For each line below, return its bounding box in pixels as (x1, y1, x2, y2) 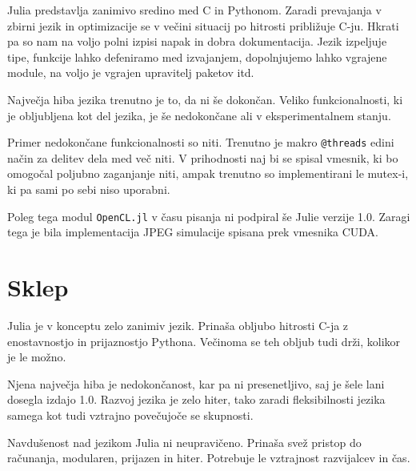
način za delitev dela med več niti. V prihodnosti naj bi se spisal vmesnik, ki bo (7, 149, 398, 166)
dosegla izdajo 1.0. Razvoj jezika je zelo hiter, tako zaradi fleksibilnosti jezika (7, 391, 386, 408)
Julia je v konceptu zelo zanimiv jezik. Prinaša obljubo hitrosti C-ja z (7, 316, 349, 333)
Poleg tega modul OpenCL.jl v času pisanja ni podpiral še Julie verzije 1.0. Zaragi (7, 207, 410, 224)
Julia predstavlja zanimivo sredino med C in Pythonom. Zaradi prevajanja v (7, 2, 382, 18)
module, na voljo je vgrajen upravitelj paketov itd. (7, 64, 254, 81)
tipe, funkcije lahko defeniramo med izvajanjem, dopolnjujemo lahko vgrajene (7, 48, 387, 65)
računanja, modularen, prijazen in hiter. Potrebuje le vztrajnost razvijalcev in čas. (7, 449, 410, 466)
